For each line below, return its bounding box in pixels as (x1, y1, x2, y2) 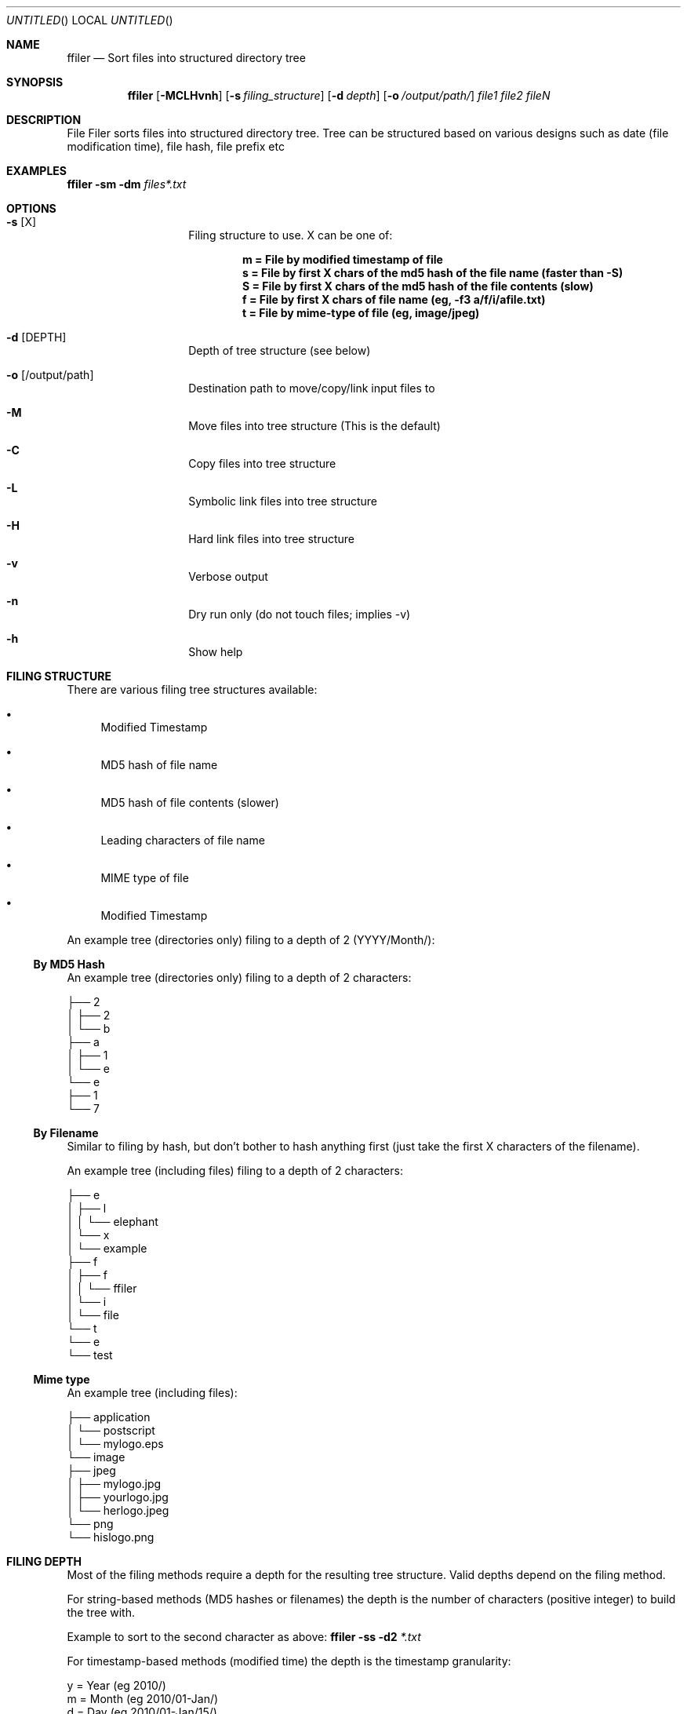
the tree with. (67, 1606, 135, 1619)
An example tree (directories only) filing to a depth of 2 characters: (67, 971, 412, 984)
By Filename (33, 1126, 99, 1140)
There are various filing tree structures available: (67, 683, 318, 696)
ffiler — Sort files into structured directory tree (67, 51, 306, 64)
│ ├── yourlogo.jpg (67, 1490, 169, 1504)
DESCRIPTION (6, 113, 82, 126)
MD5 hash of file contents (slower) (100, 796, 279, 809)
